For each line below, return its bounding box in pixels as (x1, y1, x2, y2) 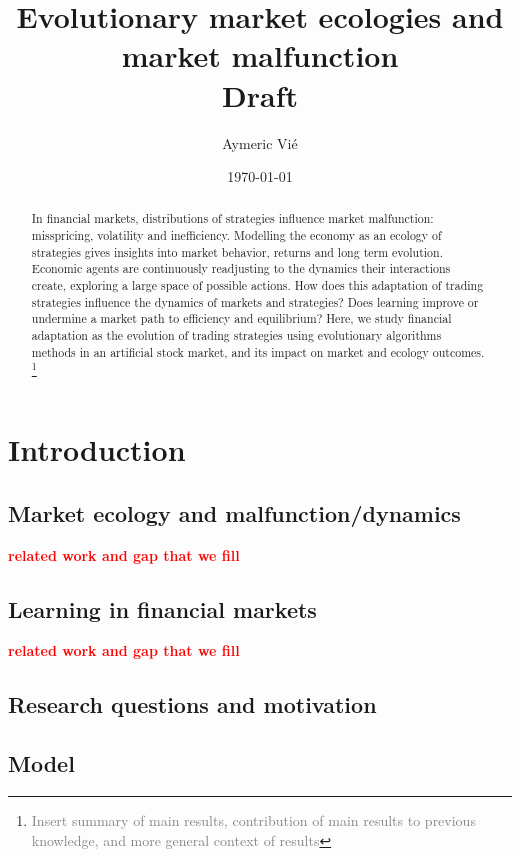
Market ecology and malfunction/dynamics (8, 497, 461, 528)
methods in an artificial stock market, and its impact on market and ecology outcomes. (31, 343, 485, 360)
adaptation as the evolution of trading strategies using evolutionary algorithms (31, 327, 442, 344)
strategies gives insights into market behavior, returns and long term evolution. (31, 243, 443, 260)
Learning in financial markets (8, 593, 317, 624)
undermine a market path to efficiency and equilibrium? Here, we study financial (31, 310, 452, 327)
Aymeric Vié (222, 132, 298, 153)
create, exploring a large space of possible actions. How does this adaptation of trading (31, 277, 484, 294)
